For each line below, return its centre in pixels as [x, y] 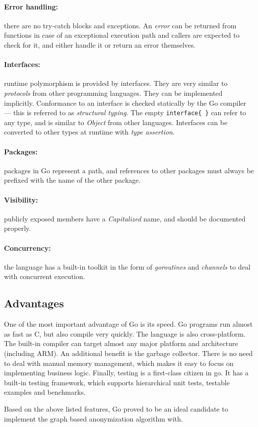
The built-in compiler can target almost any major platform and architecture [121, 343]
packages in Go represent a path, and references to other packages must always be [129, 170]
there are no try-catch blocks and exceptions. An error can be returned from [120, 25]
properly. [18, 228]
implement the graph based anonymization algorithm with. [94, 418]
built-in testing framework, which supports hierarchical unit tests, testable [117, 382]
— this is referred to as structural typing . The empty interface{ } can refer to [125, 112]
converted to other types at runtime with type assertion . [89, 132]
